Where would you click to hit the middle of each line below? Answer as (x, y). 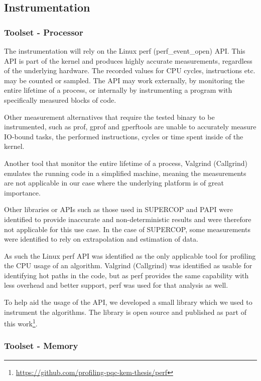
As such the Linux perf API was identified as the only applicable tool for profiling (130, 255)
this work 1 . (21, 323)
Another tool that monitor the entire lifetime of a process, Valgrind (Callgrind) (126, 163)
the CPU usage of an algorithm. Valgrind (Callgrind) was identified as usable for (128, 265)
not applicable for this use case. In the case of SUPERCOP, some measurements (127, 229)
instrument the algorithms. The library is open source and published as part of (125, 312)
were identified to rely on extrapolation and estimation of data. (101, 239)
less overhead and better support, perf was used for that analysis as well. (116, 285)
